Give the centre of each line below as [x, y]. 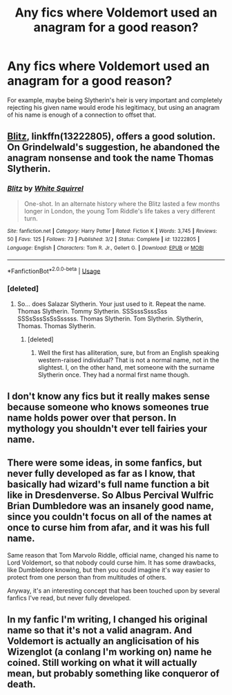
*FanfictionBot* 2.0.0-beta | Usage [54, 270]
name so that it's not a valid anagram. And [99, 630]
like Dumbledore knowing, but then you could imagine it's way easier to [109, 570]
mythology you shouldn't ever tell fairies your [107, 429]
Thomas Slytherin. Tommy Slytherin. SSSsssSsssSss [92, 311]
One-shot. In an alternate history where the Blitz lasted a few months [122, 203]
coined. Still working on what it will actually [102, 663]
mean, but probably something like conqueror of [113, 674]
